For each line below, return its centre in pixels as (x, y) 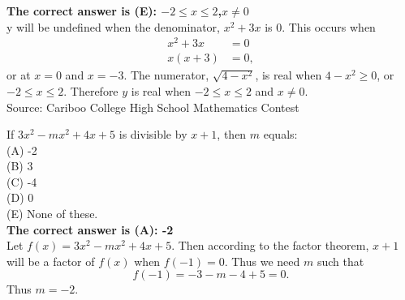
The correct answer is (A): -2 (90, 229)
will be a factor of (51, 261)
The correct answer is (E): (82, 11)
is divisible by (153, 134)
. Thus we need (262, 261)
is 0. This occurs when (320, 26)
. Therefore (91, 90)
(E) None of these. (52, 214)
